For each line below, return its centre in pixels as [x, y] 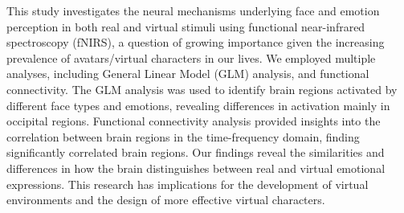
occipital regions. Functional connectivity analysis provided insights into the [194, 121]
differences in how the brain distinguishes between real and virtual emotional [196, 168]
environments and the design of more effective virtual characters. [166, 200]
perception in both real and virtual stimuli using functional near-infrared [186, 26]
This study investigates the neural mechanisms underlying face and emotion [193, 10]
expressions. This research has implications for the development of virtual [188, 184]
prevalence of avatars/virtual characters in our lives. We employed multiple [191, 57]
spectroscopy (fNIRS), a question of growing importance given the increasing [196, 42]
